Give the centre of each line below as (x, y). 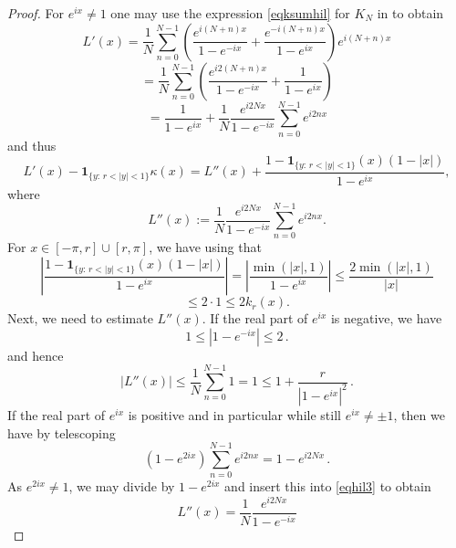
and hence (36, 355)
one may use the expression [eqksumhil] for (230, 13)
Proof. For (36, 13)
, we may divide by (122, 486)
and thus (32, 145)
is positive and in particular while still (234, 414)
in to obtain (410, 13)
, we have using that (205, 247)
